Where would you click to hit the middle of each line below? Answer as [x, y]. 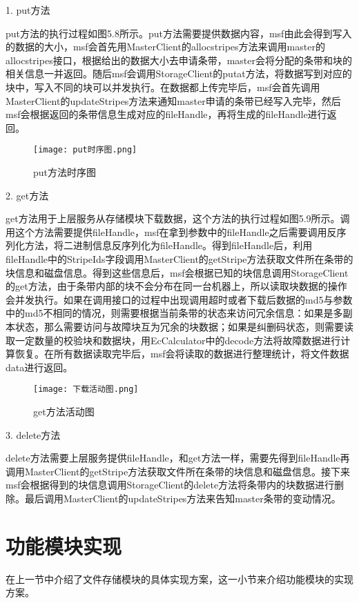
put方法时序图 [65, 172]
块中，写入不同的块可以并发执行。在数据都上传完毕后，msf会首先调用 [163, 87]
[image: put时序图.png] [85, 150]
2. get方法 [27, 195]
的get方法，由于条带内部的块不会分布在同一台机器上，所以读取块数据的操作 [176, 286]
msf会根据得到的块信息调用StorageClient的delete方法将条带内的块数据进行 [170, 485]
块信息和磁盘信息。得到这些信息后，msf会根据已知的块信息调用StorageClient [177, 272]
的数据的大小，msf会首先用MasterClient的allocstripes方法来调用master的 [165, 47]
